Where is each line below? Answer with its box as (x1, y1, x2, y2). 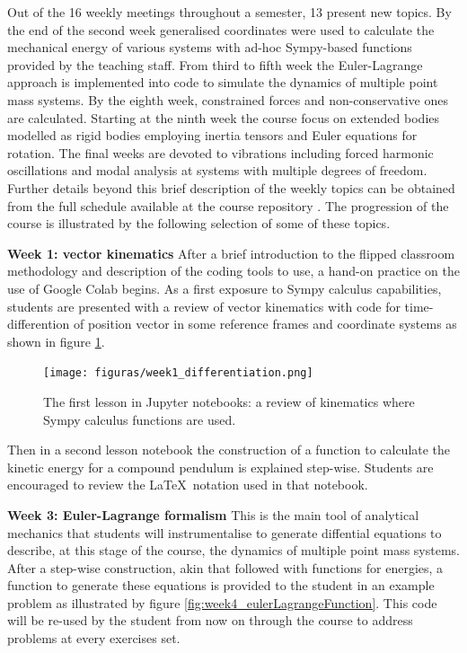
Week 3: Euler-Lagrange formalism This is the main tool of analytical (7, 505, 419, 524)
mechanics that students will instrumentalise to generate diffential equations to (7, 523, 442, 542)
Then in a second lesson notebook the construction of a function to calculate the (7, 440, 451, 459)
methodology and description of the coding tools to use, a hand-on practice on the (7, 261, 460, 280)
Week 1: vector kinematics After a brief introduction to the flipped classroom (7, 243, 455, 262)
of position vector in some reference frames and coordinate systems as (73, 314, 457, 333)
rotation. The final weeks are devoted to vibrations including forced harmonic (7, 143, 434, 162)
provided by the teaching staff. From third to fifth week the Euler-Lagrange (7, 55, 423, 74)
